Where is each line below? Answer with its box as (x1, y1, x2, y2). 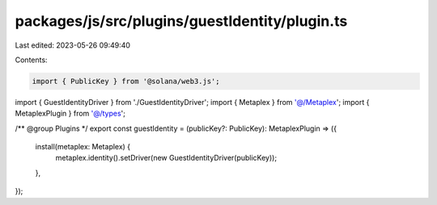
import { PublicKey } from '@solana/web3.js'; (32, 77, 220, 86)
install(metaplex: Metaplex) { (35, 142, 131, 152)
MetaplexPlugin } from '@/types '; (15, 109, 125, 119)
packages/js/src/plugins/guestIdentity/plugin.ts (15, 12, 348, 30)
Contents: (15, 55, 48, 65)
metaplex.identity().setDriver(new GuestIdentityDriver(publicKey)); (55, 153, 278, 163)
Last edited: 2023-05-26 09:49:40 (15, 40, 131, 50)
